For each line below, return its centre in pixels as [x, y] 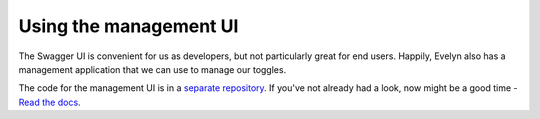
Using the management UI [128, 26]
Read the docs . [49, 102]
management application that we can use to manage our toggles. [152, 69]
